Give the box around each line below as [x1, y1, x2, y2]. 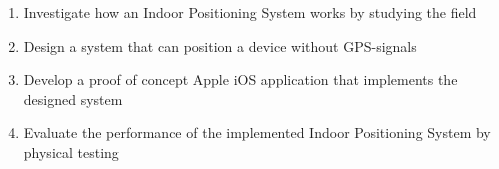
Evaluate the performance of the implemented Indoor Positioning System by [23, 122, 491, 143]
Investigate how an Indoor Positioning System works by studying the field [23, 2, 477, 22]
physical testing [23, 141, 119, 162]
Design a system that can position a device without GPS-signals [23, 35, 417, 56]
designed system [23, 88, 123, 109]
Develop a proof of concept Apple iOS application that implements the [23, 69, 458, 90]
